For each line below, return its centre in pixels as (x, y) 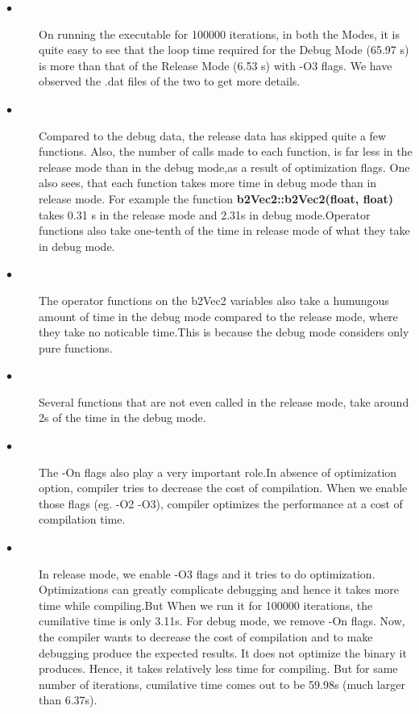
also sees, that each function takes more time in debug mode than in (208, 183)
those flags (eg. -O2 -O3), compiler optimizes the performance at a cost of (221, 503)
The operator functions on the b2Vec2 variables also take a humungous (214, 300)
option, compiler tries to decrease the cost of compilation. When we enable (223, 488)
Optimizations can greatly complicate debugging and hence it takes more (219, 589)
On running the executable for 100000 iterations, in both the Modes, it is (219, 33)
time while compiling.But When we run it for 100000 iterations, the (206, 605)
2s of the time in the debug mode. (122, 418)
